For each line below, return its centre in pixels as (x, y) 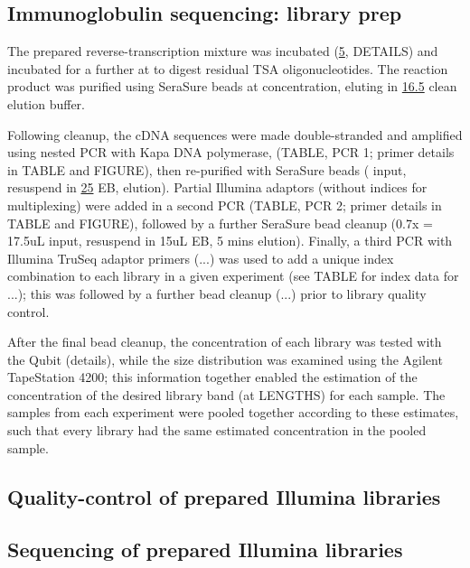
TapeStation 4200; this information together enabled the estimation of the (212, 377)
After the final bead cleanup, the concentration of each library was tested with (225, 342)
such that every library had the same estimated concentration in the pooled (217, 430)
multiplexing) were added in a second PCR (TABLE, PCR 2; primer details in (225, 205)
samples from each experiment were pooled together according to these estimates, (233, 412)
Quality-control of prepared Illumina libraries (224, 496)
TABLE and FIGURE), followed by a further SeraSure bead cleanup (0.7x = (220, 223)
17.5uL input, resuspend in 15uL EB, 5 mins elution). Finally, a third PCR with (230, 241)
